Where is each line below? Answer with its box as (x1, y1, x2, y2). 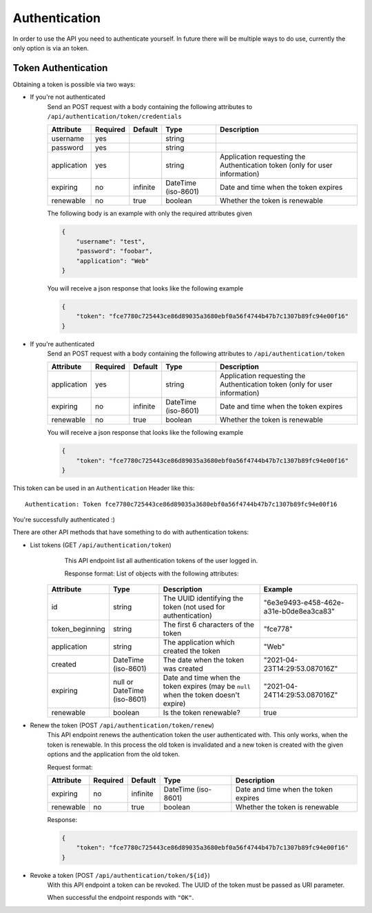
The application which (163, 637, 235, 647)
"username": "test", (76, 237, 146, 245)
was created (163, 663, 203, 673)
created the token (163, 646, 220, 656)
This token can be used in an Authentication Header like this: (12, 484, 195, 493)
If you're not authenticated (30, 93, 106, 101)
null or (112, 677, 134, 687)
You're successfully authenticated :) (12, 516, 115, 524)
